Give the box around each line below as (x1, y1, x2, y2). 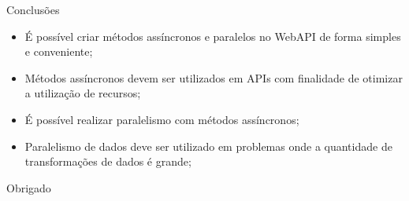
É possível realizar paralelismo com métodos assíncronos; (24, 111, 299, 127)
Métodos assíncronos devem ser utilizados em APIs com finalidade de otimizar (24, 69, 403, 86)
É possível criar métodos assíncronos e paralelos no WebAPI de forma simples (24, 27, 401, 44)
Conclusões (6, 2, 60, 17)
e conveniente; (24, 43, 93, 60)
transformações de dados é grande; (24, 153, 191, 170)
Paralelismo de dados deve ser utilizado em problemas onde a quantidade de (24, 137, 392, 154)
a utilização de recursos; (24, 85, 141, 101)
